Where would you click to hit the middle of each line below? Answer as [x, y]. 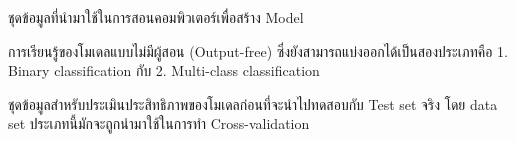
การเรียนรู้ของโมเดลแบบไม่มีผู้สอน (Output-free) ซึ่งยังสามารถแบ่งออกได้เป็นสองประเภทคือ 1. [258, 50]
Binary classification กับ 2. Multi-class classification [164, 70]
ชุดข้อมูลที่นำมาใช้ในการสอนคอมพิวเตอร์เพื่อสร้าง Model [156, 17]
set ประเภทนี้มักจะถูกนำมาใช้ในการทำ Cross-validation [159, 123]
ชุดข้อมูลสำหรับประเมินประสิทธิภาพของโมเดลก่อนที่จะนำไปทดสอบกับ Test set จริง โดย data [253, 103]
